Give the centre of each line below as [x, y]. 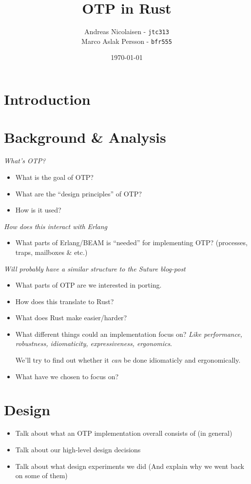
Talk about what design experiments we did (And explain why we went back [130, 466]
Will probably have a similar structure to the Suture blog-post [95, 268]
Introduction [47, 99]
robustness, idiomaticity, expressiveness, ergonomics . [94, 343]
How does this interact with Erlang [56, 226]
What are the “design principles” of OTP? [78, 193]
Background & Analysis [85, 137]
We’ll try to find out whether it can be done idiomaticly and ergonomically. [128, 360]
